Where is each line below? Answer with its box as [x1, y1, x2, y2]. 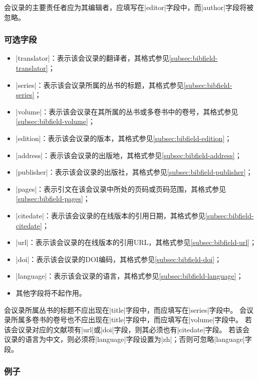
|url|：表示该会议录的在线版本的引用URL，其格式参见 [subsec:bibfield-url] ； [16, 237, 256, 247]
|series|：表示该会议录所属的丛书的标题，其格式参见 [16, 79, 184, 90]
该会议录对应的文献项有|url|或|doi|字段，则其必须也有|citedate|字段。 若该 [4, 324, 243, 334]
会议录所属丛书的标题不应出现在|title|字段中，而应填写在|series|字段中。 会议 [4, 304, 253, 315]
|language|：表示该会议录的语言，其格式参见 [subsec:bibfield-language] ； [16, 271, 243, 281]
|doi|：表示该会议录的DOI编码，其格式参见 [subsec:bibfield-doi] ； [16, 254, 222, 264]
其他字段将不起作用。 [16, 287, 86, 298]
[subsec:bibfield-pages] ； [16, 193, 90, 204]
